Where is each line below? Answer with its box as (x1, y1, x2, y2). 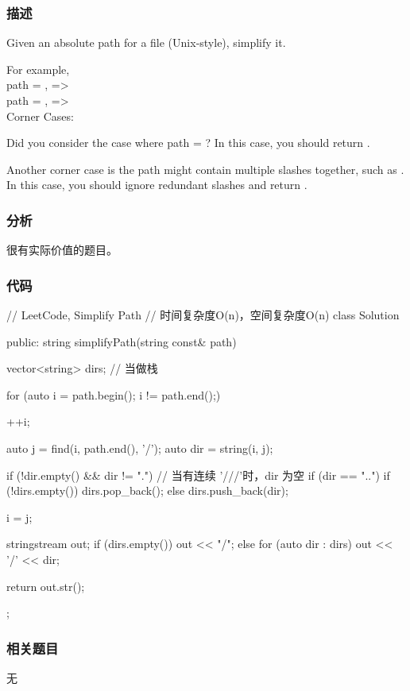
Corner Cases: (6, 107, 74, 124)
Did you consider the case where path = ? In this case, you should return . (6, 134, 370, 151)
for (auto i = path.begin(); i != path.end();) (6, 386, 221, 403)
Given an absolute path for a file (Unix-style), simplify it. (6, 34, 286, 51)
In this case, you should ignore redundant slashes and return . (6, 176, 307, 193)
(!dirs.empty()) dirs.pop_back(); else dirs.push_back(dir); (6, 482, 288, 499)
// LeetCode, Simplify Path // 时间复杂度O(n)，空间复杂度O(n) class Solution (6, 307, 400, 322)
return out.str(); (6, 577, 85, 594)
